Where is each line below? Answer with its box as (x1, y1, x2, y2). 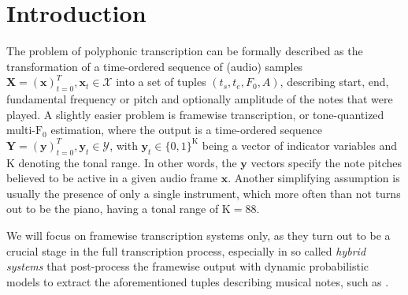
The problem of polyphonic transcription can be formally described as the (6, 43, 363, 59)
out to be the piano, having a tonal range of (6, 200, 219, 217)
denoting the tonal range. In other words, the (18, 154, 237, 170)
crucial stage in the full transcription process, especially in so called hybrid (6, 242, 366, 259)
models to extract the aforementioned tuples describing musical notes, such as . (6, 273, 389, 289)
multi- (6, 121, 35, 138)
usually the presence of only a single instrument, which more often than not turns (6, 185, 401, 201)
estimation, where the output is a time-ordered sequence (50, 121, 322, 138)
